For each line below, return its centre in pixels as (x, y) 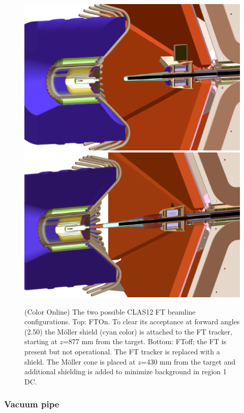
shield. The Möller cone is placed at (80, 361)
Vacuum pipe (32, 404)
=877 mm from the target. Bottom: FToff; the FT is (145, 341)
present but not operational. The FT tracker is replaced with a (122, 351)
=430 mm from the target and (188, 361)
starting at (41, 341)
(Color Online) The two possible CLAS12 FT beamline (110, 311)
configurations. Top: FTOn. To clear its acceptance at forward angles (132, 321)
